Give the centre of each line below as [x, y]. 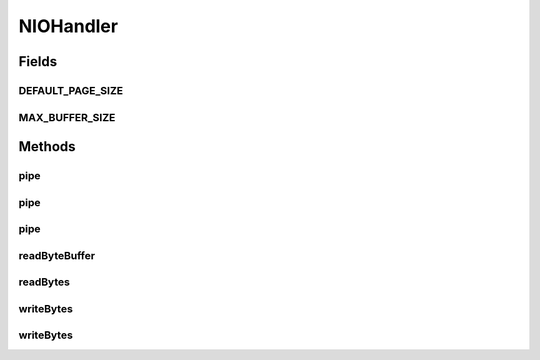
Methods [47, 146]
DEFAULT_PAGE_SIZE [71, 90]
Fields [38, 61]
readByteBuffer [56, 255]
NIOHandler [68, 26]
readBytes [44, 282]
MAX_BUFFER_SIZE [67, 117]
